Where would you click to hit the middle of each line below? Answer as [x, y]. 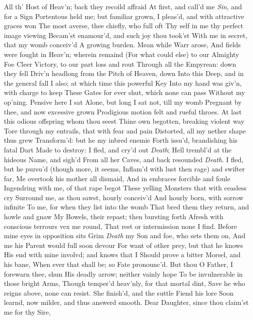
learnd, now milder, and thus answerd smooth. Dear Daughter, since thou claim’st [126, 302]
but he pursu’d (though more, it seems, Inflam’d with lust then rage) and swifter [125, 169]
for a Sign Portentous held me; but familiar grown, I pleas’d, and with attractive [124, 16]
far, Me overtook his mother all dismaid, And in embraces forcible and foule [117, 178]
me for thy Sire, [27, 312]
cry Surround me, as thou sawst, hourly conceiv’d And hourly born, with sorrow [124, 197]
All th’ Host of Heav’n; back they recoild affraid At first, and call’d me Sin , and [123, 6]
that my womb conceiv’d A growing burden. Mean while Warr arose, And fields [122, 45]
